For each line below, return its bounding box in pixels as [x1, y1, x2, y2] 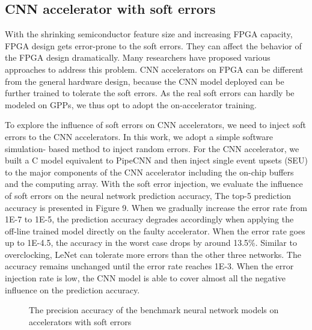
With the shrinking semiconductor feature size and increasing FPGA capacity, [5, 28, 293, 40]
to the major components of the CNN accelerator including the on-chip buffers [5, 165, 294, 178]
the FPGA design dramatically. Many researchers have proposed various [5, 51, 271, 64]
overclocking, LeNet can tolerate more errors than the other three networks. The [5, 248, 301, 260]
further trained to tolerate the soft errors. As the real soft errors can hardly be [5, 87, 295, 99]
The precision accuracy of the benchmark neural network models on [29, 304, 279, 316]
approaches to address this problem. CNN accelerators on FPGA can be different [5, 63, 304, 75]
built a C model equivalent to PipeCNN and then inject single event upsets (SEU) [5, 154, 308, 167]
